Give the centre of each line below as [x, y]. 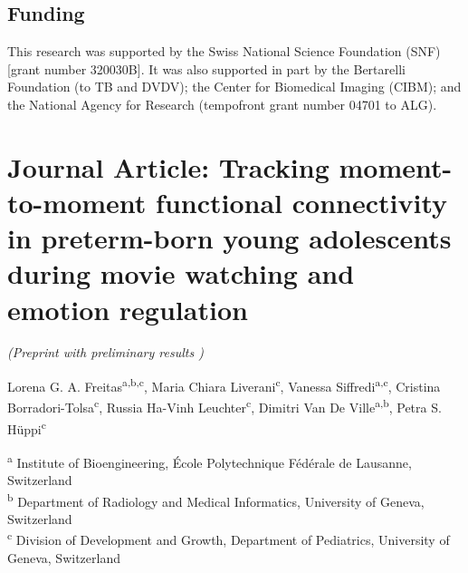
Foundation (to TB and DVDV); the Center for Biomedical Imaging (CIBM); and [234, 87]
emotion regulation [128, 309]
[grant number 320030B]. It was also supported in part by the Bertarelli [206, 68]
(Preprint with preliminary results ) [105, 352]
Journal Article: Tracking [168, 166]
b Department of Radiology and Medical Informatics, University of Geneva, [216, 500]
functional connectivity [301, 202]
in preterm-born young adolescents [229, 238]
